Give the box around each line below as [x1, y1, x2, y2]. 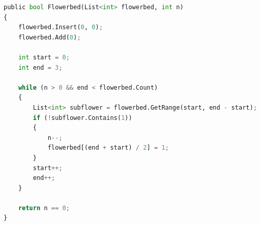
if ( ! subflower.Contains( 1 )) [33, 114, 132, 121]
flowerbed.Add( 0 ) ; [18, 33, 81, 41]
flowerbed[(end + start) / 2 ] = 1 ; [47, 144, 169, 152]
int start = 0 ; [18, 53, 70, 61]
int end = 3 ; [18, 64, 63, 71]
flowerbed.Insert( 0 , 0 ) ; [18, 24, 103, 31]
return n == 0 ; [18, 204, 70, 212]
